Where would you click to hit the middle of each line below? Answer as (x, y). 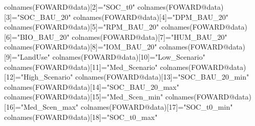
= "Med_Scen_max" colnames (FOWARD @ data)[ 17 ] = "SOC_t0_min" (124, 106)
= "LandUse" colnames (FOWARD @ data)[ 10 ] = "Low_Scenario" (108, 56)
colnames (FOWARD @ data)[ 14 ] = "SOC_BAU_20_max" (92, 86)
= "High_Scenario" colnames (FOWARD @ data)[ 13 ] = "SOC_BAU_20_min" (132, 77)
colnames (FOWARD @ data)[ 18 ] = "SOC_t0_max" (81, 117)
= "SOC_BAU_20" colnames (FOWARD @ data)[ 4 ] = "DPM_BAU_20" (120, 17)
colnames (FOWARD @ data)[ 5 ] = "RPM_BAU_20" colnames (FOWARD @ (118, 27)
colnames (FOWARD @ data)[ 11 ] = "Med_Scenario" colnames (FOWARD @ (117, 67)
